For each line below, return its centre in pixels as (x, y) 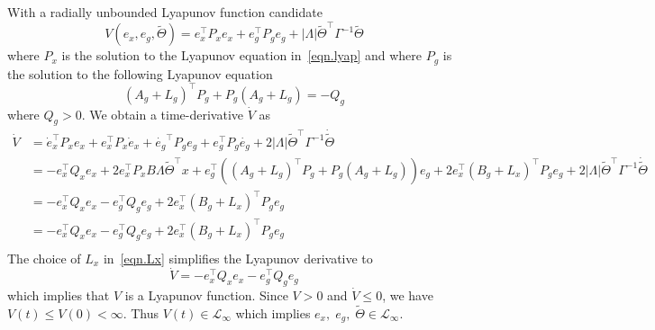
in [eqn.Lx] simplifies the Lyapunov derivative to (238, 258)
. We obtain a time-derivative (162, 114)
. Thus (141, 312)
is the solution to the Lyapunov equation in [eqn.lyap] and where (241, 55)
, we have (408, 295)
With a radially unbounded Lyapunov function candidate (165, 12)
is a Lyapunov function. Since (206, 295)
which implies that (59, 295)
